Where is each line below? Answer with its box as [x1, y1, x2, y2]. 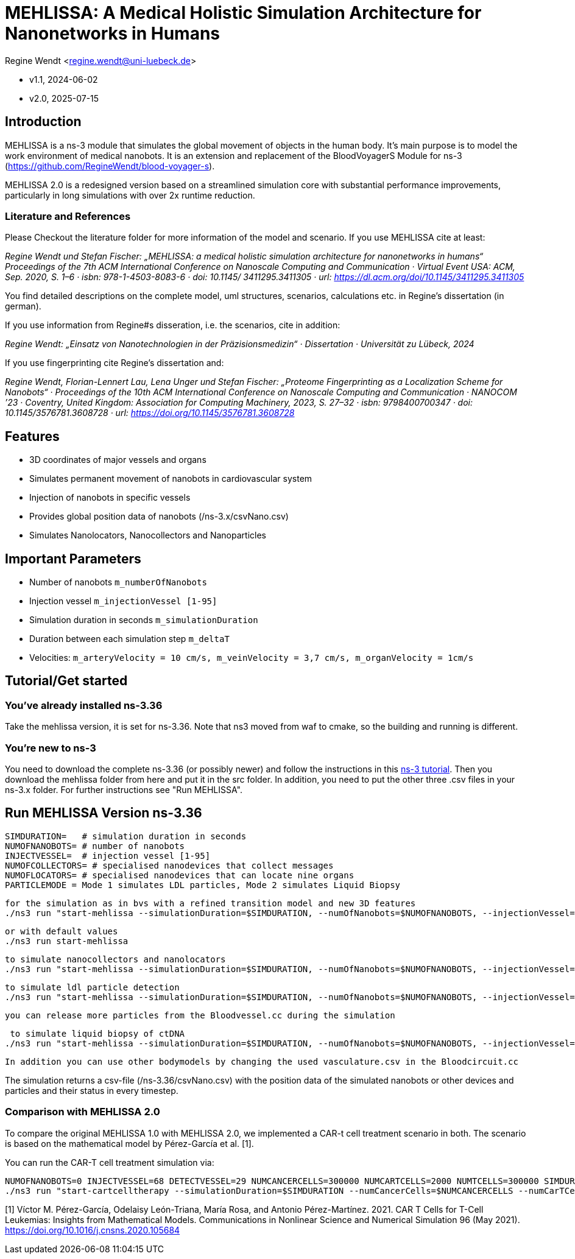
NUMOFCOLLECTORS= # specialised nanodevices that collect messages [5, 860, 334, 870]
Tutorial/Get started [5, 673, 128, 689]
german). [5, 301, 41, 312]
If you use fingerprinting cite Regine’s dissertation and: [5, 358, 224, 369]
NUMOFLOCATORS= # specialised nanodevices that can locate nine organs [5, 870, 355, 880]
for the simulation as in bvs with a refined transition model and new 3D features [5, 898, 416, 908]
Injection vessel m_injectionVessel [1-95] [29, 596, 217, 607]
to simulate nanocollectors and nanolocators [5, 954, 226, 964]
